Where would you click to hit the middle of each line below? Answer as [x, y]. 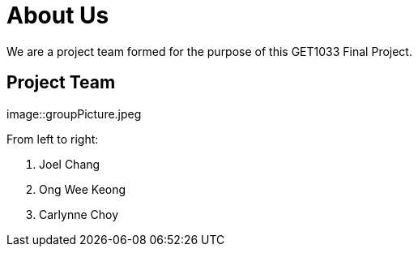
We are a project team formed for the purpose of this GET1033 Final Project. [209, 51]
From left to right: [53, 139]
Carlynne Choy [79, 214]
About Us [58, 15]
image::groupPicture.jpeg [74, 114]
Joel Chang [70, 164]
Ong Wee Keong [83, 189]
